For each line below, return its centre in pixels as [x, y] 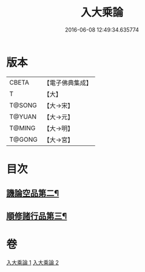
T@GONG [23, 139]
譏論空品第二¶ [33, 193]
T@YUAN [23, 116]
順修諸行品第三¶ [37, 216]
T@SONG [23, 105]
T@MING [22, 128]
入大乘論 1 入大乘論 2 [33, 262]
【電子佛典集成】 [68, 83]
